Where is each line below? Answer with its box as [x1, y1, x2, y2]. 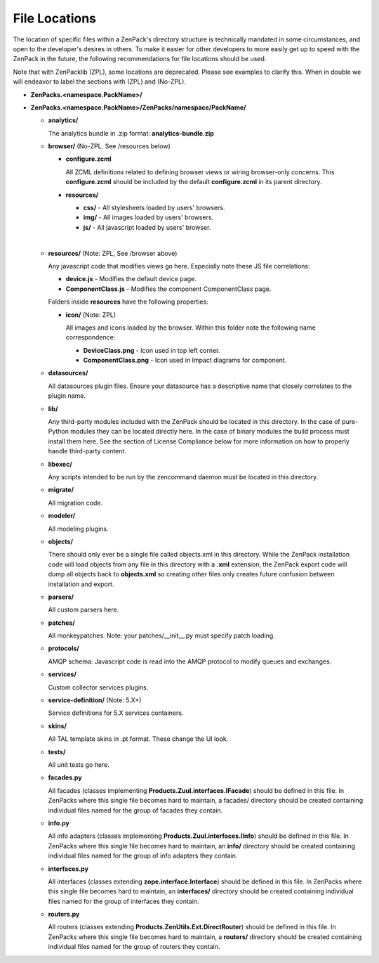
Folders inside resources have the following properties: [48, 297, 208, 306]
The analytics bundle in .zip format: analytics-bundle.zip [48, 129, 214, 137]
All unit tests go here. [48, 760, 110, 769]
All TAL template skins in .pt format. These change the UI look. [48, 735, 229, 743]
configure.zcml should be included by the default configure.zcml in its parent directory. [65, 178, 322, 186]
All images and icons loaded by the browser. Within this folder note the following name [65, 323, 316, 332]
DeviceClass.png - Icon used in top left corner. [83, 346, 220, 354]
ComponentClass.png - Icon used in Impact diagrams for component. [83, 356, 287, 365]
